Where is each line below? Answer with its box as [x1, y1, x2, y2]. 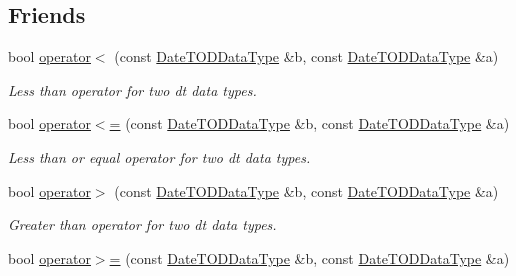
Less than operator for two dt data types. [8, 79, 257, 100]
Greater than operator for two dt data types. [8, 214, 277, 235]
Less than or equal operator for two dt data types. [8, 146, 311, 167]
